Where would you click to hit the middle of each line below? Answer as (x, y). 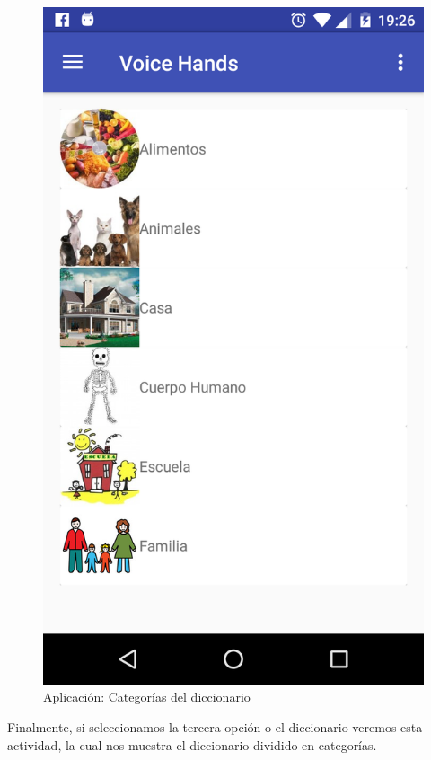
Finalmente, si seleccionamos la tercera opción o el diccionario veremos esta (215, 726)
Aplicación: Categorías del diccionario (147, 697)
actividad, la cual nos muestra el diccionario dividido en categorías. (192, 744)
